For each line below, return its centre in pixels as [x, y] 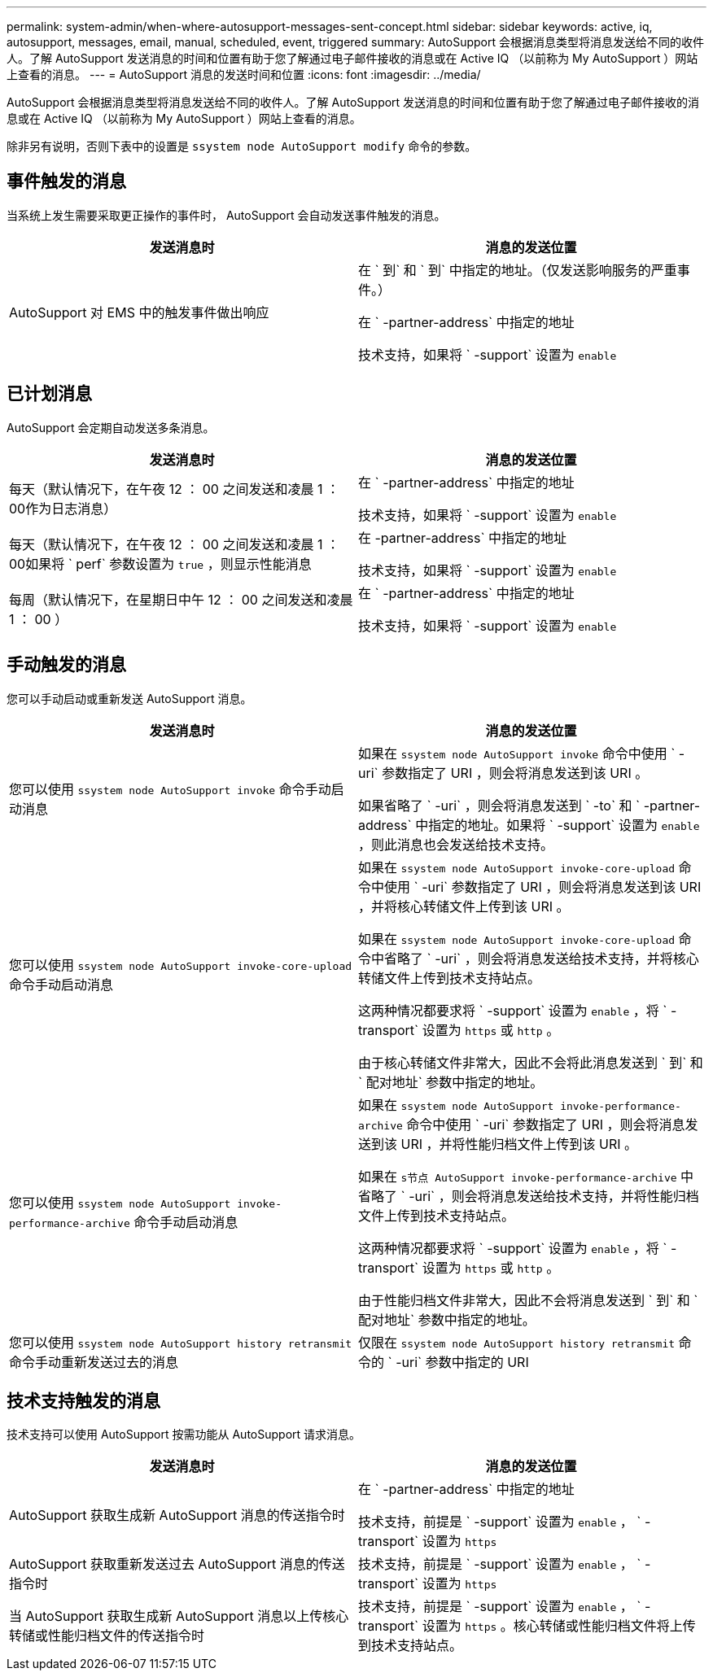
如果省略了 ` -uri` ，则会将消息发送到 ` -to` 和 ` [499, 805]
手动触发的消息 [66, 665]
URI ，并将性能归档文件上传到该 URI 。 [519, 1144]
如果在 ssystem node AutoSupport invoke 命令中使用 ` [517, 753]
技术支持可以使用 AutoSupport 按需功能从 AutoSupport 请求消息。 [184, 1435]
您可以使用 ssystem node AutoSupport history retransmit [181, 1342]
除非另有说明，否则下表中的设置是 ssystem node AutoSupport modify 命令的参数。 [242, 146]
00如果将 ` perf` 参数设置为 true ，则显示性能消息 [160, 563]
